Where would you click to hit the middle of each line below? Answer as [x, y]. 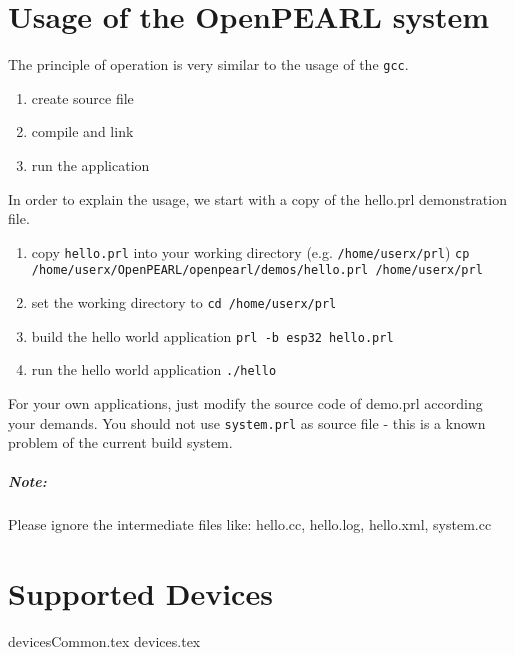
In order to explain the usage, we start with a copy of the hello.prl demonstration [257, 198]
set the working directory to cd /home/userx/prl [184, 302]
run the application [90, 164]
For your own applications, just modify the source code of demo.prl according [245, 403]
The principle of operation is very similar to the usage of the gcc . [208, 64]
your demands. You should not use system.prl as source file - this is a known [247, 422]
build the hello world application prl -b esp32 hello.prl [212, 335]
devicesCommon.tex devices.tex [104, 641]
